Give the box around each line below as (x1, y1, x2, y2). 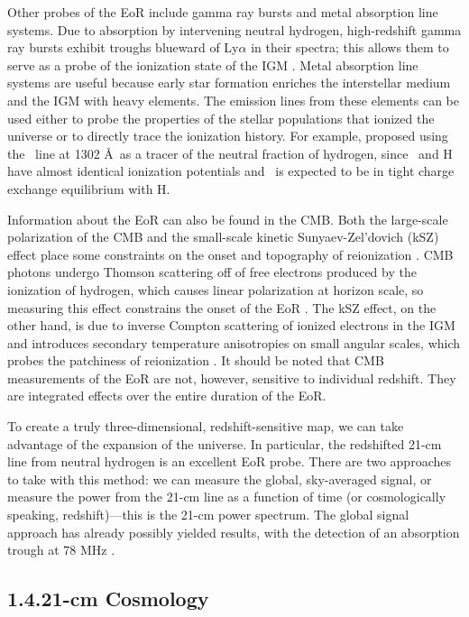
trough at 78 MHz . (7, 540, 115, 559)
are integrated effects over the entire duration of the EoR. (7, 386, 326, 405)
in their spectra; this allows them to (251, 38, 449, 57)
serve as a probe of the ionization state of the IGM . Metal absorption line (7, 55, 418, 74)
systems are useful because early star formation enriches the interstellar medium (7, 73, 451, 92)
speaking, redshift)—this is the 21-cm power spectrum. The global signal (7, 505, 409, 524)
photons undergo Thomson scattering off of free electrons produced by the (7, 262, 417, 281)
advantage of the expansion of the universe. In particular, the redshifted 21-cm (7, 434, 442, 453)
